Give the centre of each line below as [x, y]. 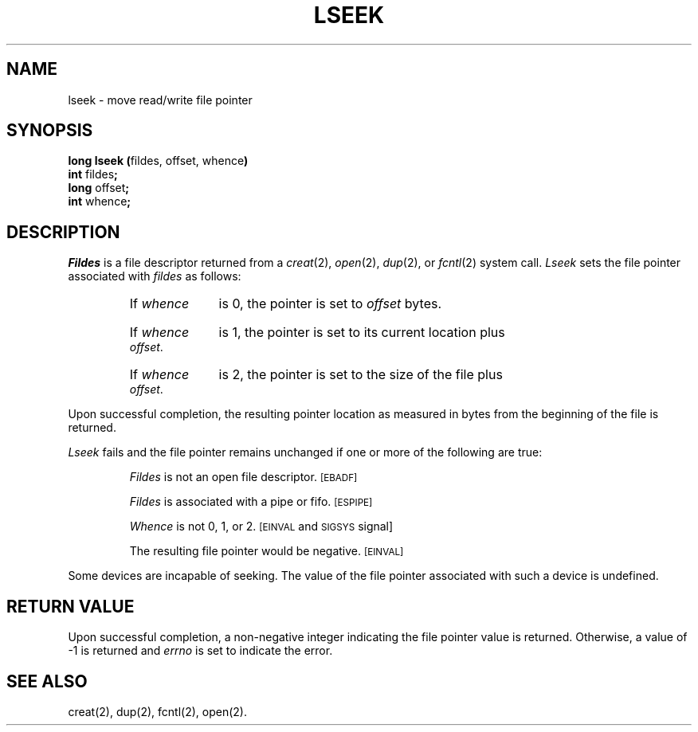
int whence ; [100, 202]
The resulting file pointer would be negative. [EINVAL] [267, 551]
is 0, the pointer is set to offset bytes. [330, 304]
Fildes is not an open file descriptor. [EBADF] [243, 477]
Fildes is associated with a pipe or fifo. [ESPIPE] [251, 502]
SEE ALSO [47, 681]
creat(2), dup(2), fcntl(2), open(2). [157, 711]
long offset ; [99, 188]
